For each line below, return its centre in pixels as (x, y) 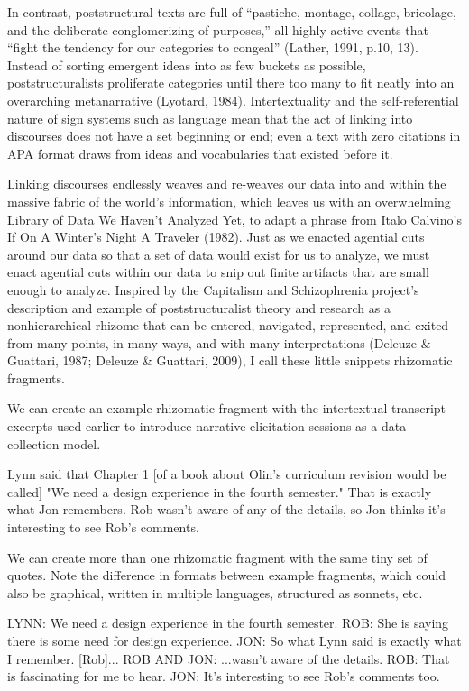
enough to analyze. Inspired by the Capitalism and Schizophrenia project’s (213, 289)
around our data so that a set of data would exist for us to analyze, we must (219, 254)
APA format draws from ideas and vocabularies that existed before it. (200, 153)
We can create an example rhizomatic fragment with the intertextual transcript (227, 408)
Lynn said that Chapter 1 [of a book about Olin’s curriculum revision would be (227, 474)
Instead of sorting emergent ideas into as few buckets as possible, (187, 64)
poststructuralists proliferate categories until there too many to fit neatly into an (231, 83)
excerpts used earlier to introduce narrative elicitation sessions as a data (207, 426)
